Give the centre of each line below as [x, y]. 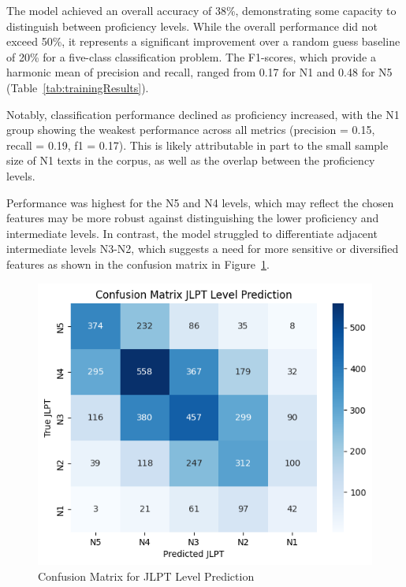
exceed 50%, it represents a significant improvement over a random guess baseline [203, 41]
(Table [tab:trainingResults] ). [78, 87]
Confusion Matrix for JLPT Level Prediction [146, 576]
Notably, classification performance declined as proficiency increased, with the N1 [203, 114]
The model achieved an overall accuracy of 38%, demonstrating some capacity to [201, 10]
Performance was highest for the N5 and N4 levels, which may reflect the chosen [200, 202]
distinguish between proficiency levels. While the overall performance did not [192, 26]
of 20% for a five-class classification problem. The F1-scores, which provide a [191, 56]
